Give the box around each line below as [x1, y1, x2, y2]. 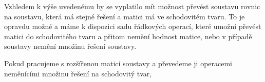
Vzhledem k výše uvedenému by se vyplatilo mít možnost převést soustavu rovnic [4, 1, 260, 11]
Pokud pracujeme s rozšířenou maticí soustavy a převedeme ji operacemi [4, 58, 232, 68]
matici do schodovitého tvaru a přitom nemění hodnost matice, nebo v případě [4, 31, 252, 41]
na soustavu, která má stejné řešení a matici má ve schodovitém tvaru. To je [4, 11, 245, 21]
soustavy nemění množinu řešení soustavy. [4, 41, 137, 51]
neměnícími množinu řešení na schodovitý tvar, [4, 68, 152, 78]
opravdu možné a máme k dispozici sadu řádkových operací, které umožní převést [4, 21, 261, 32]
